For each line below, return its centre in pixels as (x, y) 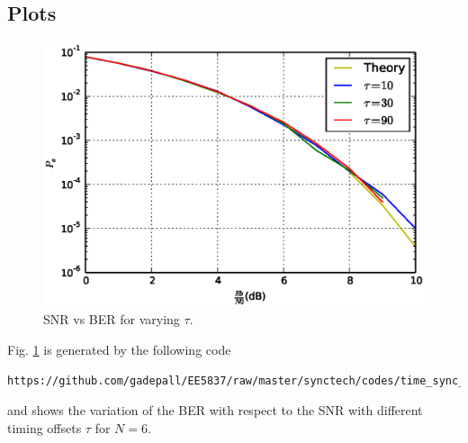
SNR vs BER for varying (112, 319)
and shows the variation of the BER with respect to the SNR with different (215, 410)
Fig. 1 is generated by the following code (119, 349)
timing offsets (45, 427)
